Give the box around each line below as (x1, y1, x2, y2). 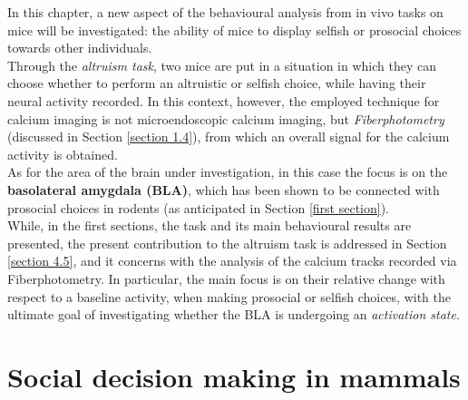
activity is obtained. (7, 144, 118, 163)
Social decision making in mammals (7, 357, 461, 395)
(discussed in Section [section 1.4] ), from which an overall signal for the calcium (7, 127, 450, 146)
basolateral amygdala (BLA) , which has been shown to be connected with (7, 180, 440, 199)
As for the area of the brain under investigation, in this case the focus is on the (7, 162, 448, 181)
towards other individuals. (7, 38, 152, 57)
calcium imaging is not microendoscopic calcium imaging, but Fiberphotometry (7, 109, 444, 128)
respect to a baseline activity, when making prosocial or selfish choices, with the (7, 287, 451, 306)
